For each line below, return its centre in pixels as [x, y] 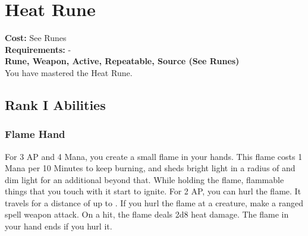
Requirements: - [38, 49]
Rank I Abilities [55, 104]
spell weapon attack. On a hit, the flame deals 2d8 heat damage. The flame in [147, 214]
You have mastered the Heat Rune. [69, 72]
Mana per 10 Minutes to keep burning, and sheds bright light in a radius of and [150, 168]
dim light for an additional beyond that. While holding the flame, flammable [144, 179]
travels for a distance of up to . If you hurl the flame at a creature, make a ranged [154, 202]
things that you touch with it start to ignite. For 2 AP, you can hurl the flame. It [153, 191]
